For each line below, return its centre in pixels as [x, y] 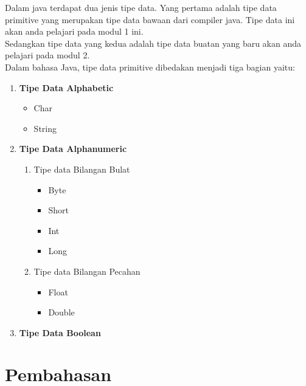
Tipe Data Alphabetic [66, 87]
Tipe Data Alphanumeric [73, 149]
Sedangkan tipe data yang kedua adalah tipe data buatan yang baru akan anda [153, 43]
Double [61, 312]
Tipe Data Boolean [60, 332]
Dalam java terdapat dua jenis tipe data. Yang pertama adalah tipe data [141, 7]
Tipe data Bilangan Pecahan [87, 271]
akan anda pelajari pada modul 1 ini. [74, 31]
